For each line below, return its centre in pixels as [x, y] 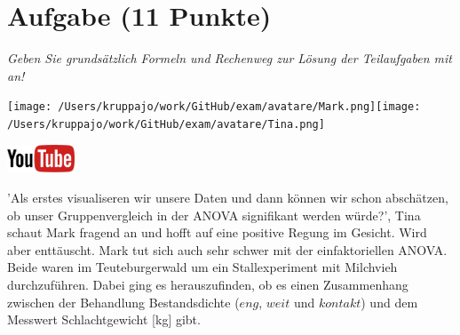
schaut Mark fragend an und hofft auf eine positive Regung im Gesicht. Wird [217, 232]
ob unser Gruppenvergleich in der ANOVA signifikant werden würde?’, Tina [214, 215]
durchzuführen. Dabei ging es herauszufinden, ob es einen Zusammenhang [208, 284]
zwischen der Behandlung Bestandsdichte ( [123, 302]
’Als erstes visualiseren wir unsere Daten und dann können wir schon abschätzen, [228, 198]
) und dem [389, 302]
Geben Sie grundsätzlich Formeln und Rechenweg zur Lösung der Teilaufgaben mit [230, 58]
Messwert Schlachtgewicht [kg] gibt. [104, 319]
